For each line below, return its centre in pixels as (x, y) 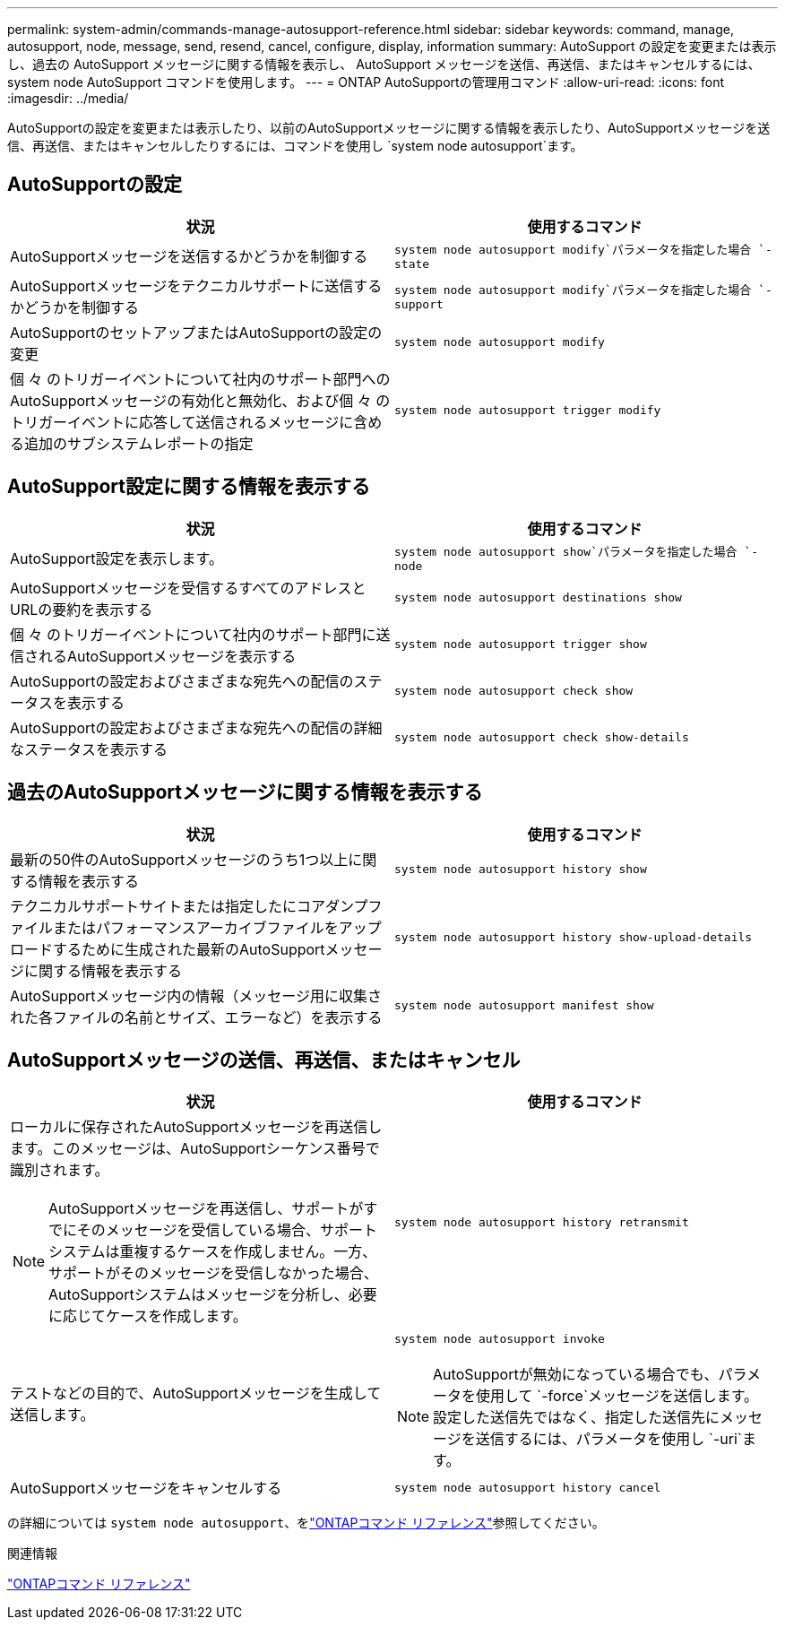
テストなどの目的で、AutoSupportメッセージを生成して (196, 1393)
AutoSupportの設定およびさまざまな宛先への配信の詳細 (196, 727)
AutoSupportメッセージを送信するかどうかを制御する (189, 256)
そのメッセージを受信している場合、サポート (227, 1230)
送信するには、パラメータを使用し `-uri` (608, 1439)
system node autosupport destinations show (538, 598)
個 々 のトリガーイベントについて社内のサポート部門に (193, 634)
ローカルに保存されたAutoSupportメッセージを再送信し (196, 1127)
